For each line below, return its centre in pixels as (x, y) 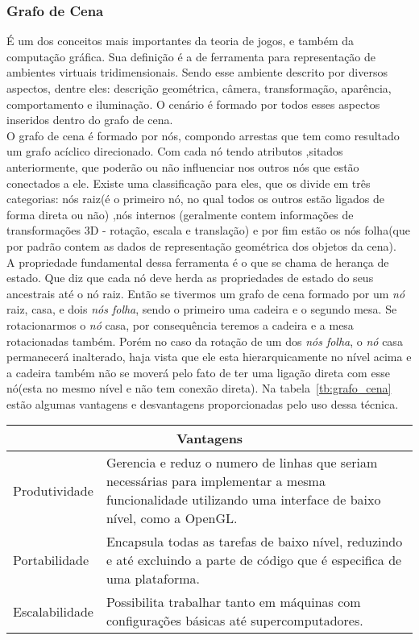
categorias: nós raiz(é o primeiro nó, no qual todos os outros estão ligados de (195, 199)
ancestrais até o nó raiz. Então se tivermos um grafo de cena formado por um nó (206, 293)
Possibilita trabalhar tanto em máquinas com (233, 602)
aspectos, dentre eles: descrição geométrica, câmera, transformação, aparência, (199, 88)
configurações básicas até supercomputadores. (234, 621)
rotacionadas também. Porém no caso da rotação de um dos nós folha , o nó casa (205, 341)
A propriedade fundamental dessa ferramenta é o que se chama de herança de (198, 262)
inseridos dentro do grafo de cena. (90, 120)
